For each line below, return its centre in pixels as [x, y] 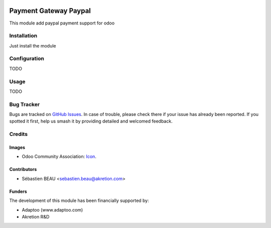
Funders [18, 191]
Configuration [27, 58]
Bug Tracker [25, 104]
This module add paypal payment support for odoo [62, 23]
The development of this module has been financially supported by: [79, 200]
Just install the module [33, 45]
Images [17, 147]
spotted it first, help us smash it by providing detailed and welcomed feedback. [91, 121]
